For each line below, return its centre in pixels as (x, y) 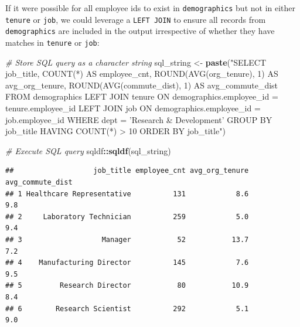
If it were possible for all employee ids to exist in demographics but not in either (151, 8)
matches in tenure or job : (52, 42)
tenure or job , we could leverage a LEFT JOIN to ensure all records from (136, 19)
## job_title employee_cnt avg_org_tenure (127, 171)
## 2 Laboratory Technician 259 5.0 (127, 217)
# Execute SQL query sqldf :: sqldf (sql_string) (88, 150)
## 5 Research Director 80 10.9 (127, 286)
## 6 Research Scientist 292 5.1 (127, 309)
